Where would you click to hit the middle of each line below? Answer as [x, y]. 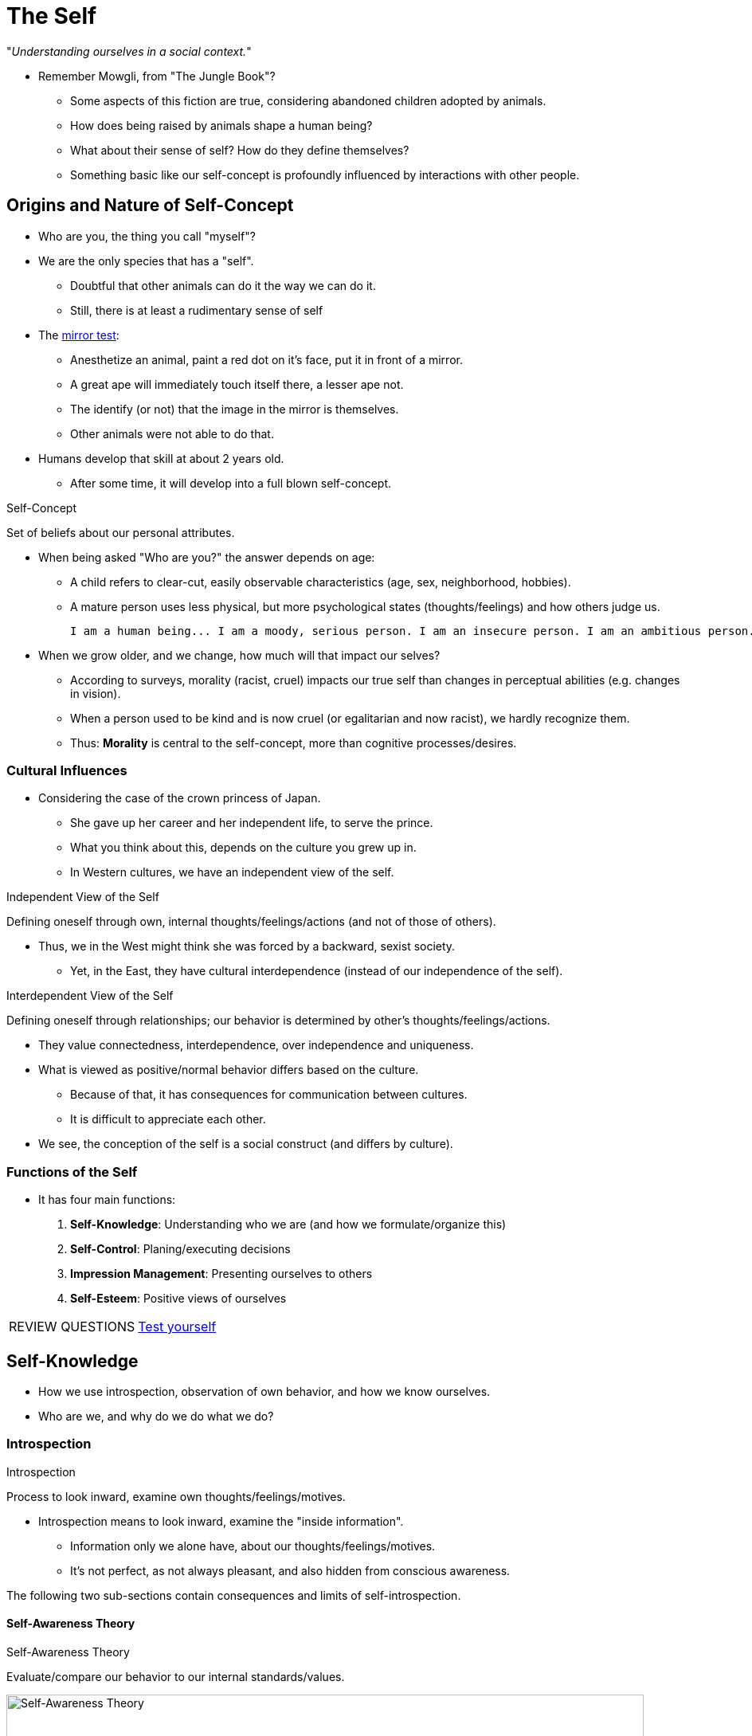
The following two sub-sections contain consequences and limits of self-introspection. [234, 1595]
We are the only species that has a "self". [146, 261]
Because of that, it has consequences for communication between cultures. [269, 1095]
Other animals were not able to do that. [172, 433]
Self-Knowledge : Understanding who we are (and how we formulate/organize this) [288, 1225]
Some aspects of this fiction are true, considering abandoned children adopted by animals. [308, 100]
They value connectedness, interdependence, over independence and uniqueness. [256, 1045]
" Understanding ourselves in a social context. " [129, 51]
